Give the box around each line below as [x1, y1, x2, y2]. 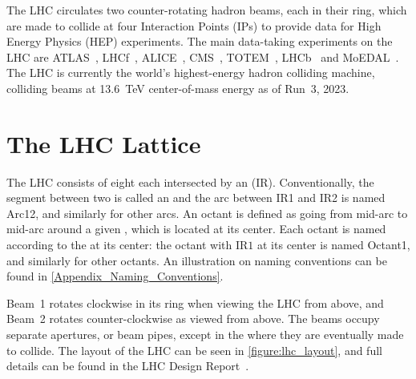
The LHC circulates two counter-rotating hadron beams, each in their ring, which [6, 2, 407, 18]
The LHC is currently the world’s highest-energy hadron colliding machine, [6, 64, 375, 81]
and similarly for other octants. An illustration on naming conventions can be [6, 252, 387, 268]
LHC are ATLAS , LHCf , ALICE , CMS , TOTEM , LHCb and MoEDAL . [6, 48, 399, 65]
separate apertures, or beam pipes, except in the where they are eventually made [6, 326, 404, 343]
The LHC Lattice [6, 127, 201, 159]
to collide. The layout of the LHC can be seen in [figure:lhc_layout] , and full [6, 341, 382, 358]
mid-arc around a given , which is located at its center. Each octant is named [6, 220, 386, 237]
